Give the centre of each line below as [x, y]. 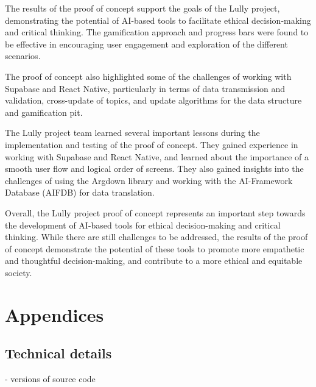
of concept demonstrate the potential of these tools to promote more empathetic [155, 248]
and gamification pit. [44, 112]
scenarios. [23, 56]
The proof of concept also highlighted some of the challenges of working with [148, 76]
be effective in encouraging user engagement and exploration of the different [146, 44]
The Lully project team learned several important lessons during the [132, 133]
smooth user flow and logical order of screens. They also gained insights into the [154, 169]
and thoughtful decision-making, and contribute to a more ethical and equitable [154, 261]
